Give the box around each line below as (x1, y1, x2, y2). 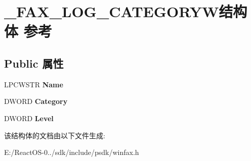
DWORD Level (4, 113, 54, 123)
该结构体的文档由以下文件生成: (4, 130, 105, 140)
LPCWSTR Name (4, 79, 63, 89)
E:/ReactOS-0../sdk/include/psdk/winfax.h (4, 147, 139, 157)
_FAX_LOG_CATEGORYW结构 (4, 1, 247, 22)
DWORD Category (4, 96, 68, 106)
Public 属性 (4, 55, 64, 71)
